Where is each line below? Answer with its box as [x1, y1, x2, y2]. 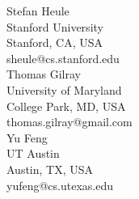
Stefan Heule [6, 2, 69, 19]
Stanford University [6, 18, 103, 35]
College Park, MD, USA [6, 97, 126, 114]
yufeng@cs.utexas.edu [6, 176, 114, 193]
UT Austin [6, 145, 60, 162]
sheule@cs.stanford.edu [6, 49, 120, 66]
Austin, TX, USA [6, 160, 94, 177]
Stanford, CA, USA [6, 34, 103, 51]
